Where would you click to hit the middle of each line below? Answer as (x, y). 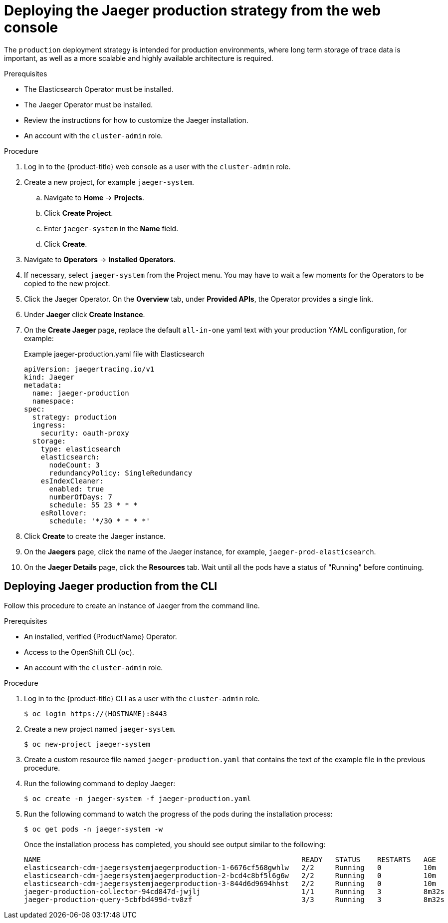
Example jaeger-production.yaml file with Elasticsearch (114, 354)
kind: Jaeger (49, 377)
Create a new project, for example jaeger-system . (109, 182)
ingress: (49, 425)
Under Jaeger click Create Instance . (85, 314)
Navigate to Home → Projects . (94, 197)
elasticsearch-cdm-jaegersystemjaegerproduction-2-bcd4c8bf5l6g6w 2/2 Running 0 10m (230, 875)
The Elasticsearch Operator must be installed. (99, 89)
